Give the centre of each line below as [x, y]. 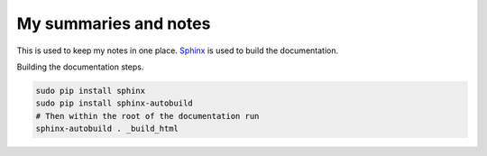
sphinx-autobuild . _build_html [107, 129]
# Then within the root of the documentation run [147, 116]
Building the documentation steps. [80, 67]
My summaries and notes [114, 23]
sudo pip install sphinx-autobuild [114, 103]
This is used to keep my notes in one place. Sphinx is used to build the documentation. [177, 50]
